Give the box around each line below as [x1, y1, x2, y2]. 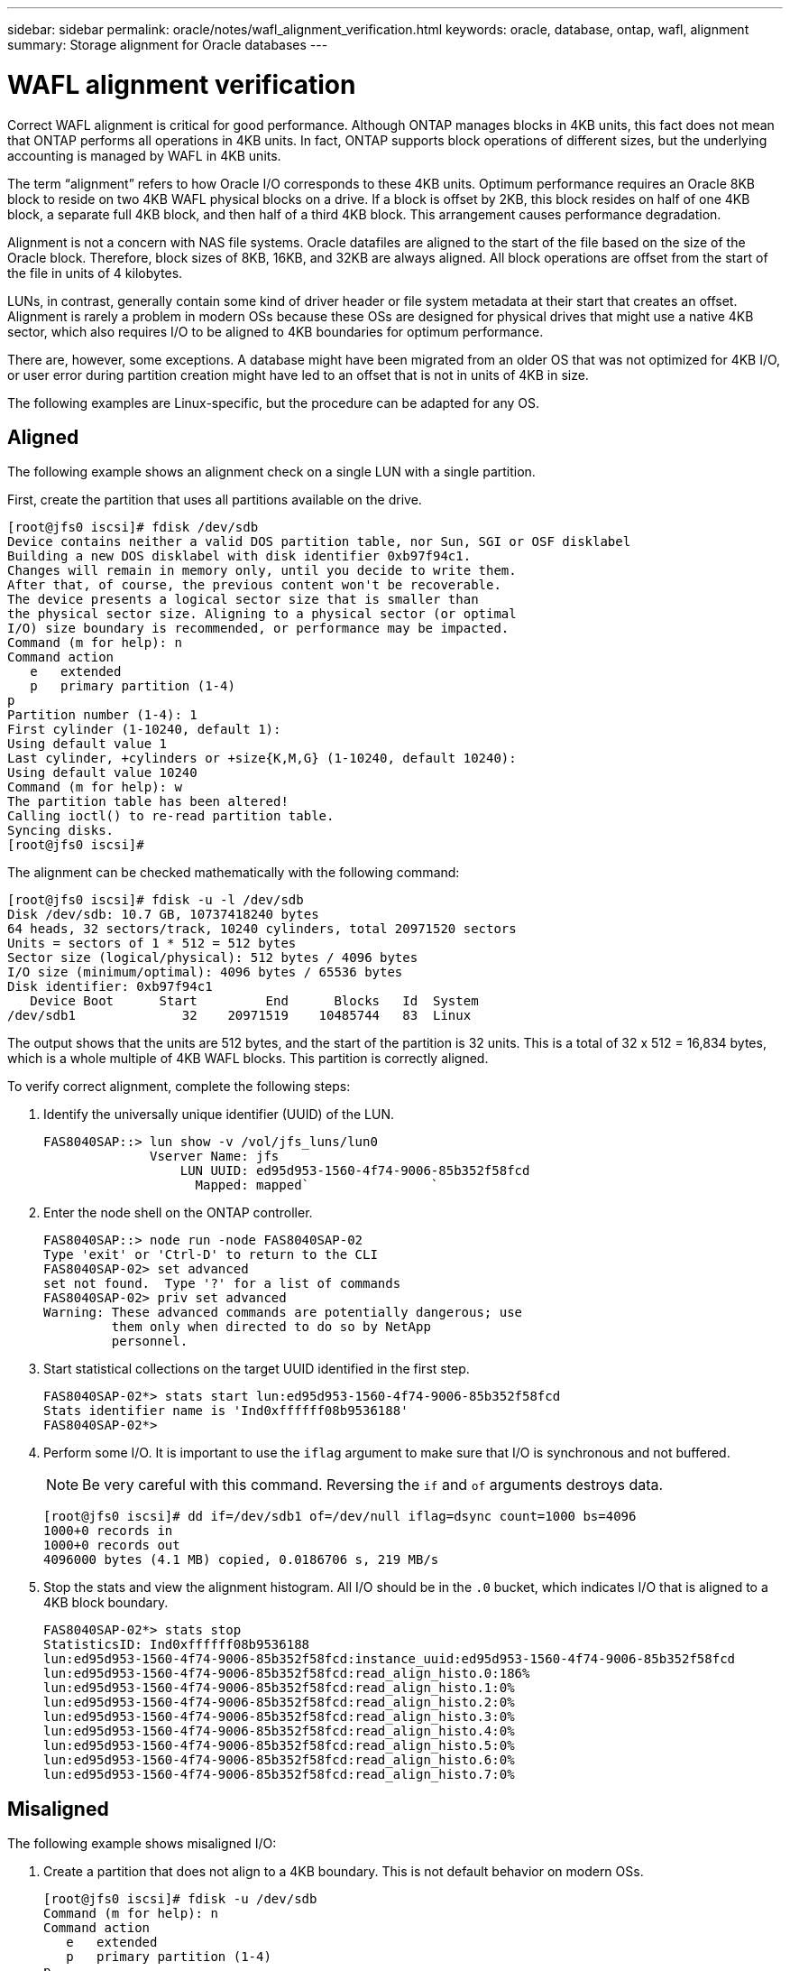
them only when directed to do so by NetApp [111, 1319, 431, 1335]
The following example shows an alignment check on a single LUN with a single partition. [7, 464, 536, 480]
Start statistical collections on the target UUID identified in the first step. [43, 1361, 470, 1377]
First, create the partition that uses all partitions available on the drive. [7, 492, 422, 508]
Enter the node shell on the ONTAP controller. [43, 1205, 313, 1221]
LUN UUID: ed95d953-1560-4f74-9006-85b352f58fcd [179, 1163, 530, 1179]
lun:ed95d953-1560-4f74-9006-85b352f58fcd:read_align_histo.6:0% [43, 1753, 515, 1768]
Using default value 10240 [7, 765, 197, 781]
